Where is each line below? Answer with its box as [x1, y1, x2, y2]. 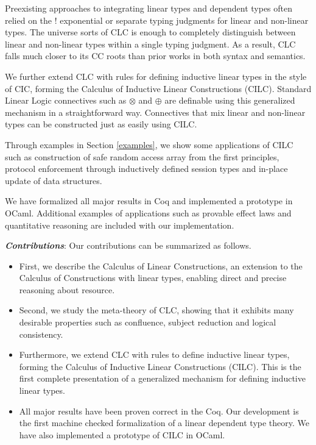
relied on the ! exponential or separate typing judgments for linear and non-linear [5, 13, 309, 26]
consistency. [19, 327, 63, 340]
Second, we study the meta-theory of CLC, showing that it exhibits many [19, 304, 294, 316]
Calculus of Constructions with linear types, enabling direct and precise [19, 271, 287, 284]
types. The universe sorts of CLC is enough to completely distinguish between [5, 26, 296, 38]
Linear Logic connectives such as [5, 94, 127, 107]
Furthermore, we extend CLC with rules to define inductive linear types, [19, 348, 290, 361]
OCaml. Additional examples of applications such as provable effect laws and [5, 206, 292, 219]
